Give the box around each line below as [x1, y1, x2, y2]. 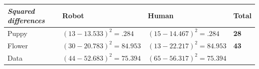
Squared [7, 5, 35, 16]
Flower [7, 40, 28, 50]
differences [7, 15, 45, 26]
